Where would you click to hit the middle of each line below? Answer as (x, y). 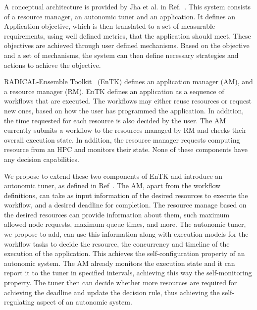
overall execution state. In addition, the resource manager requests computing (122, 139)
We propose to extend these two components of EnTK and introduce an (113, 176)
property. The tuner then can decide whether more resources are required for (121, 283)
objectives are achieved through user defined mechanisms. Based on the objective (127, 45)
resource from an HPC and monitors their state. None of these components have (126, 149)
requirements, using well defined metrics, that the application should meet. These (128, 35)
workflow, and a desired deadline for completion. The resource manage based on (125, 205)
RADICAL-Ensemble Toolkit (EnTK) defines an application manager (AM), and (128, 81)
